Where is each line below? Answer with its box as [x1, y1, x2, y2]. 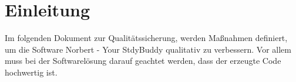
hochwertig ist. [5, 66, 58, 78]
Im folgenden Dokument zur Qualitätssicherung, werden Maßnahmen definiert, [5, 32, 288, 44]
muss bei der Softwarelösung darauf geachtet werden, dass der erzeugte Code [5, 54, 281, 67]
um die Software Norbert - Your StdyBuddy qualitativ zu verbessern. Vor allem [5, 43, 291, 55]
